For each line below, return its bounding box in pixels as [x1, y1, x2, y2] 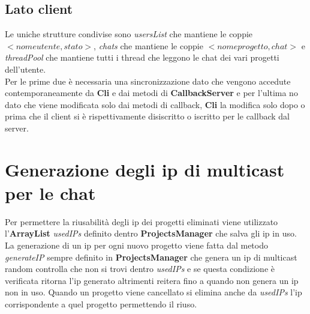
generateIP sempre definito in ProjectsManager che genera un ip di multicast [5, 250, 297, 263]
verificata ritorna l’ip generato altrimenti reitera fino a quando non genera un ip [5, 274, 299, 286]
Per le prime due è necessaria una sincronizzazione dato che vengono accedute [5, 74, 291, 87]
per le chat [5, 180, 96, 205]
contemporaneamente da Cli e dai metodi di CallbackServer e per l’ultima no [5, 86, 298, 99]
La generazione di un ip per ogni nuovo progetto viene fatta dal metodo [5, 239, 268, 252]
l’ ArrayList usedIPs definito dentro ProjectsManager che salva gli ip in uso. [5, 227, 297, 240]
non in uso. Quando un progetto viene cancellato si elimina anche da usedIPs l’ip [5, 286, 302, 298]
